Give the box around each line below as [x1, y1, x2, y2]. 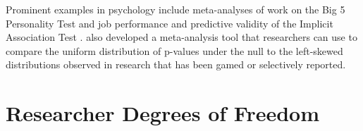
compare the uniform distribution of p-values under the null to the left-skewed [6, 43, 343, 58]
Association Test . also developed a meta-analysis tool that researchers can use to [6, 30, 357, 44]
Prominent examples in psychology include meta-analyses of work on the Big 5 [6, 2, 345, 16]
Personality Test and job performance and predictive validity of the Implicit [6, 15, 333, 30]
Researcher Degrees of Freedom [6, 99, 319, 127]
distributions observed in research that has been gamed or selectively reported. [6, 57, 346, 72]
